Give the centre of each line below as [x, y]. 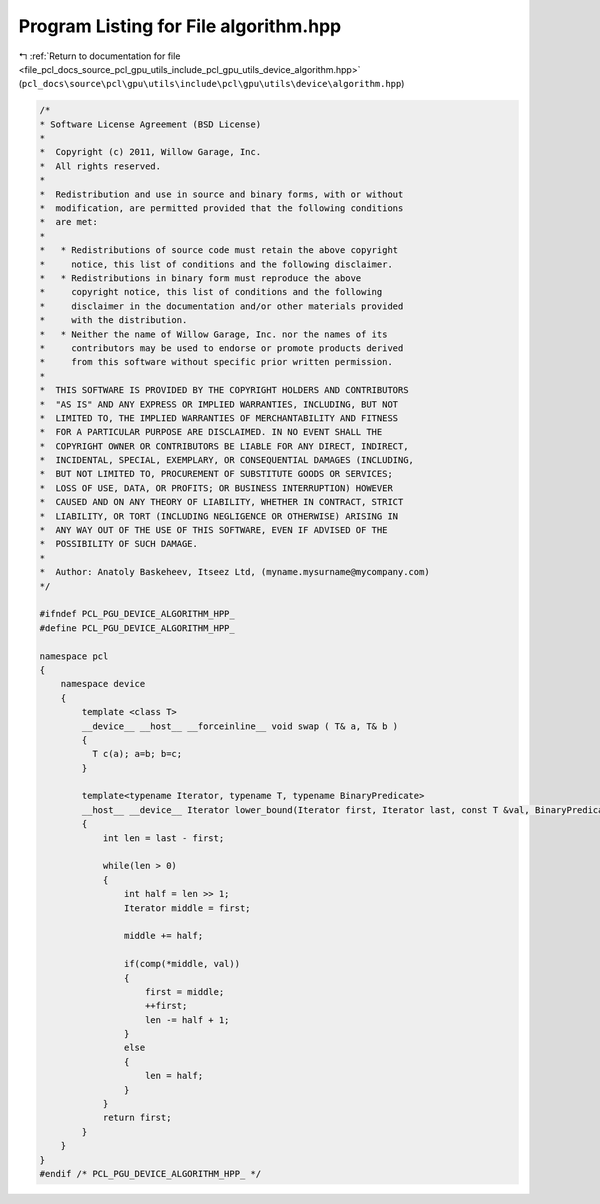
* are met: [69, 222]
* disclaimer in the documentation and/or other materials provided [221, 306]
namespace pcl [74, 656]
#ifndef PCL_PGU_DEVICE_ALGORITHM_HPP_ [137, 614]
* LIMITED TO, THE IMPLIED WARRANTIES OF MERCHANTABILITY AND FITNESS [219, 418]
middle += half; [163, 936]
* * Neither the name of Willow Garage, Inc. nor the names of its [213, 334]
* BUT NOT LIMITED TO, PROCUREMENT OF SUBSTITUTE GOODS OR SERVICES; [216, 474]
